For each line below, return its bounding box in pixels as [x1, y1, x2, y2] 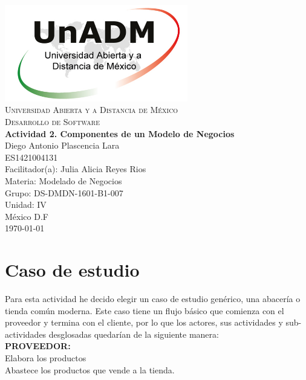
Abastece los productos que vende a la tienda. [5, 363, 175, 376]
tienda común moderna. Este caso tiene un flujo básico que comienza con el [5, 304, 284, 317]
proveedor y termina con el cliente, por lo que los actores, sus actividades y [5, 316, 283, 329]
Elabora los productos [5, 352, 86, 364]
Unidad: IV [5, 198, 47, 211]
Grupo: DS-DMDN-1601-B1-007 [5, 186, 123, 199]
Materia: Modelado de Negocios [5, 175, 122, 187]
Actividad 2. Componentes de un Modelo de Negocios [5, 127, 235, 140]
